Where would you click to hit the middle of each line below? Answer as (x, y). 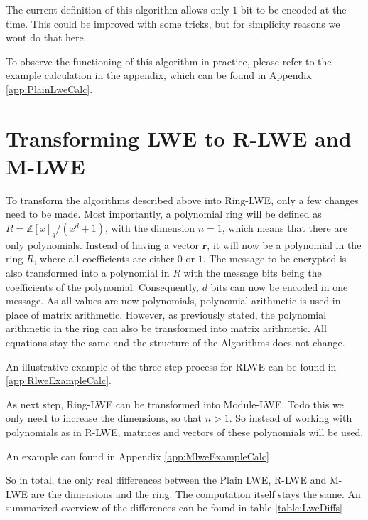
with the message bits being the (253, 273)
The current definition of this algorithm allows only (118, 9)
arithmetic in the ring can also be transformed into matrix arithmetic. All (166, 328)
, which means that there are (285, 228)
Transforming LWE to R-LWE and (179, 138)
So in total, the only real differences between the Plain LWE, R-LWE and (166, 480)
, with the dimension (150, 228)
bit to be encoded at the (293, 9)
